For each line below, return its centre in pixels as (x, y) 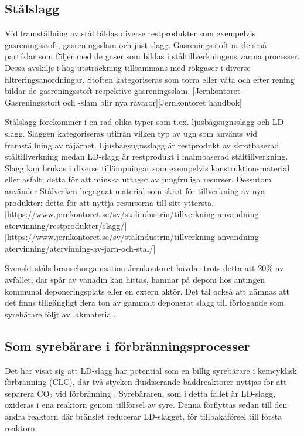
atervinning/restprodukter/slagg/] (66, 225)
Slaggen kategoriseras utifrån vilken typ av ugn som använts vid (142, 133)
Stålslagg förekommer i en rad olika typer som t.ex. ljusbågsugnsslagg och (137, 122)
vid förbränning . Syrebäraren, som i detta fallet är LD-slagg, (165, 393)
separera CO (27, 393)
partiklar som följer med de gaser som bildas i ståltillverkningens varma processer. (152, 56)
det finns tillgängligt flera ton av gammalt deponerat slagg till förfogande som (144, 303)
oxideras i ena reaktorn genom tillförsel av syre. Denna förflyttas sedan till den (146, 405)
